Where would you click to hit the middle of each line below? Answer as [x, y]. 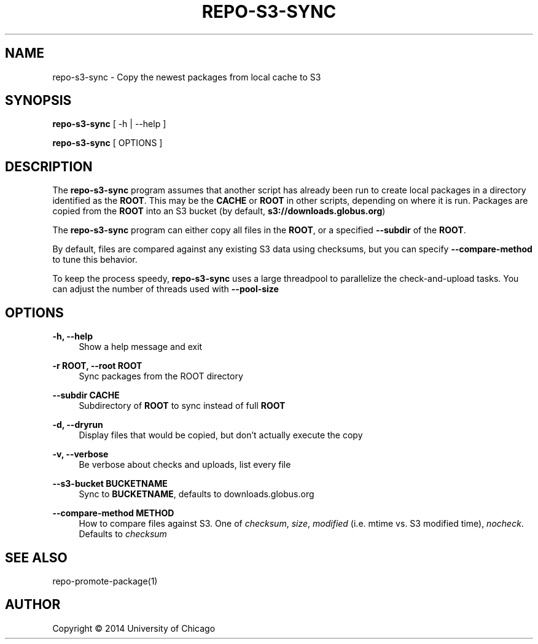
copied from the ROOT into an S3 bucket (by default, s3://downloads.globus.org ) [219, 211]
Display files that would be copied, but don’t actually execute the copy [221, 435]
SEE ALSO [36, 557]
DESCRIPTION [49, 166]
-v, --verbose [80, 454]
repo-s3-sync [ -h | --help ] [109, 124]
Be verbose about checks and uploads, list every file [185, 465]
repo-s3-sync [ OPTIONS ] [107, 143]
